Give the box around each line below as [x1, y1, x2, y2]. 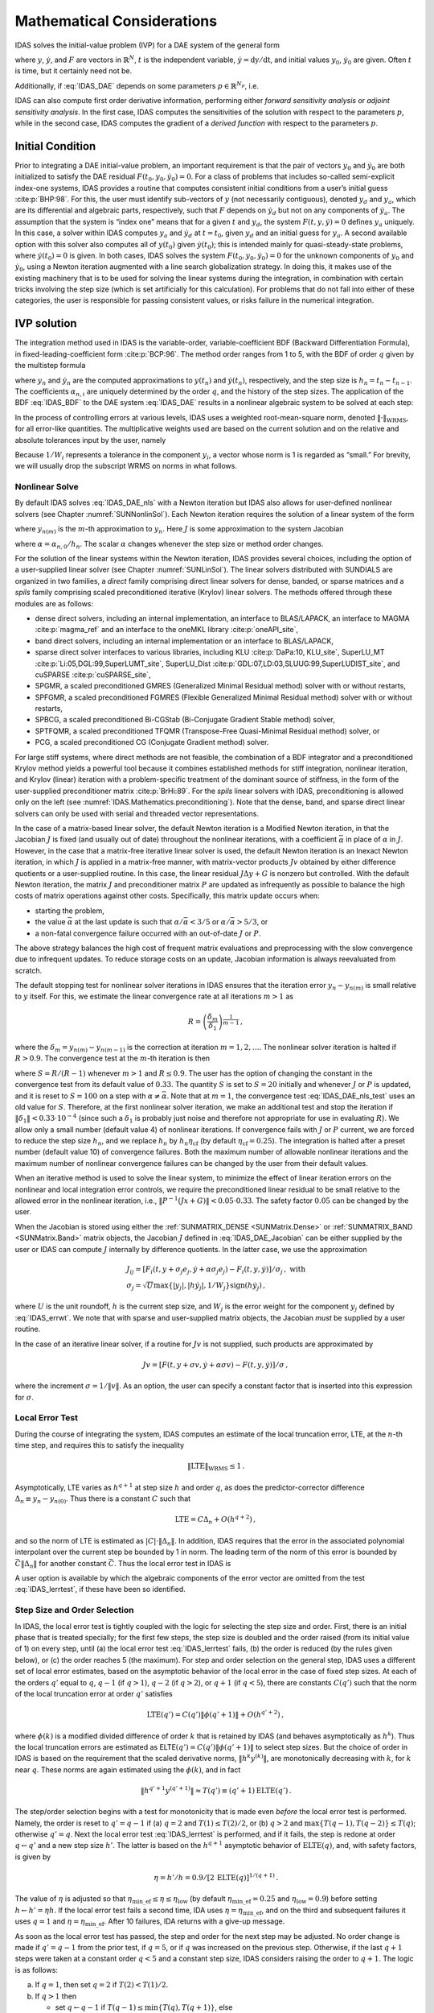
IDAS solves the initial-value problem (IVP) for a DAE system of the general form [14, 40, 280, 50]
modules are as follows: [14, 598, 94, 608]
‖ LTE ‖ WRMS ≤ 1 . [187, 1461, 245, 1473]
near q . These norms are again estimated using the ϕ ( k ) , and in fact [14, 1764, 241, 1775]
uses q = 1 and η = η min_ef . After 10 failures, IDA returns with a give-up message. [14, 1916, 285, 1928]
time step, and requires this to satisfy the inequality [14, 1441, 185, 1450]
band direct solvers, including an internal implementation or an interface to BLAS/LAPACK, [35, 636, 334, 646]
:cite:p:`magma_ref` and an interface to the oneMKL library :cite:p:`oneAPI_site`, [35, 625, 299, 634]
